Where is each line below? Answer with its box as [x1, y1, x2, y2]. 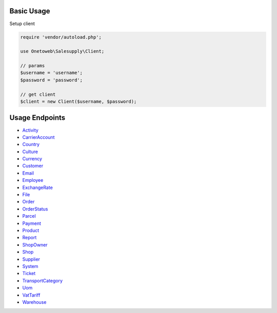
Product [22, 227, 39, 233]
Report [22, 235, 37, 241]
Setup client [9, 20, 35, 27]
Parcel [22, 213, 36, 219]
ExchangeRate [22, 184, 53, 191]
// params [20, 63, 45, 69]
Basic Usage [9, 7, 50, 15]
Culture [22, 149, 38, 155]
